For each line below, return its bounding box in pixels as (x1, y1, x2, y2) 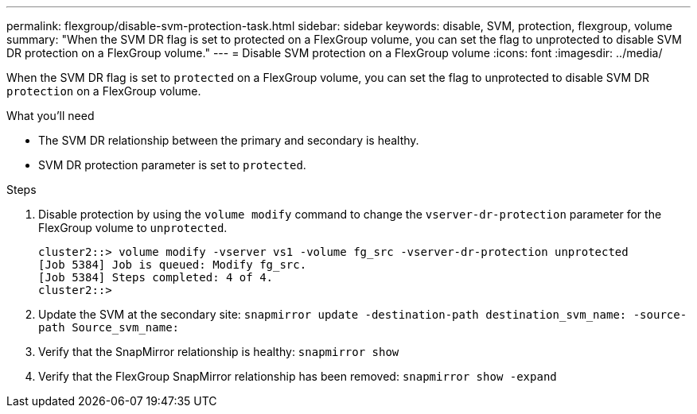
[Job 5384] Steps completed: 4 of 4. (38, 271, 274, 284)
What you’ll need (6, 109, 95, 122)
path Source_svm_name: (38, 321, 180, 334)
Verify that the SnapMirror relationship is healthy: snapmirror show (38, 345, 399, 358)
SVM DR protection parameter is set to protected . (38, 158, 306, 172)
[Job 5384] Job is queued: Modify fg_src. (38, 258, 307, 271)
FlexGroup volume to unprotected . (38, 221, 228, 234)
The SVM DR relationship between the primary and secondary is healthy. (38, 133, 419, 147)
